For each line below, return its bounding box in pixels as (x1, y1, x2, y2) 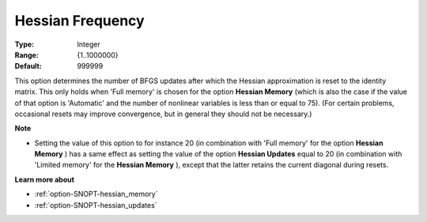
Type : (14, 40, 35, 49)
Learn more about (14, 175, 75, 184)
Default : (14, 62, 43, 71)
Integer (77, 40, 100, 49)
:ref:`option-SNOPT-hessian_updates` (34, 200, 157, 209)
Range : (14, 50, 39, 59)
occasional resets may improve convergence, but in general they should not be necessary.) (14, 109, 312, 119)
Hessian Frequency (14, 12, 145, 29)
